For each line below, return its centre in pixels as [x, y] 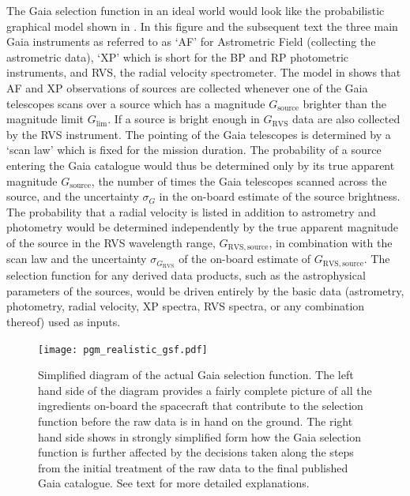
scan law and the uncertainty [77, 259]
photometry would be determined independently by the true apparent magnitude [203, 227]
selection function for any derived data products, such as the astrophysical [186, 275]
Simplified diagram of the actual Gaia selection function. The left [196, 375]
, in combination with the [331, 242]
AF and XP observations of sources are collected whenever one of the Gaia [187, 87]
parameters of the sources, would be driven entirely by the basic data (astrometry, [205, 290]
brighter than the [344, 103]
